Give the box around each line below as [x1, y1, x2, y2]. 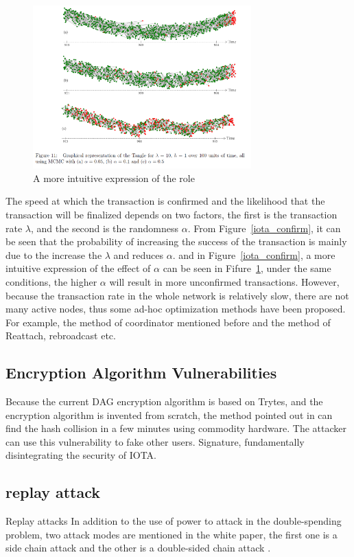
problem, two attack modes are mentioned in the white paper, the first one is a [5, 527, 338, 541]
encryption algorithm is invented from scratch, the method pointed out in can [5, 407, 333, 422]
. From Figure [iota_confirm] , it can [187, 220, 341, 235]
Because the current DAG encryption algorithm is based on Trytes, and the [5, 394, 323, 409]
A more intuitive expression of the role [33, 170, 195, 185]
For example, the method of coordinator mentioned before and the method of [5, 315, 331, 329]
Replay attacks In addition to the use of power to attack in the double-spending [5, 514, 342, 528]
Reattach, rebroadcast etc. [5, 328, 116, 343]
